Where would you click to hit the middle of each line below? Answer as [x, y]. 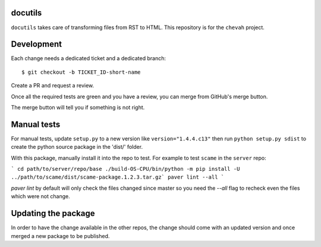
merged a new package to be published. [60, 236]
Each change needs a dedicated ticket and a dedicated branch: [89, 58]
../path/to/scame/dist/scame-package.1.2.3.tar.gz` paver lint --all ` [118, 177]
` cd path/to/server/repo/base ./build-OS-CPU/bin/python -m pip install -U [125, 169]
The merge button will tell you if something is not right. [78, 107]
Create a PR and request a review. [53, 86]
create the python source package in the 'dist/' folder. [77, 147]
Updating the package [53, 213]
